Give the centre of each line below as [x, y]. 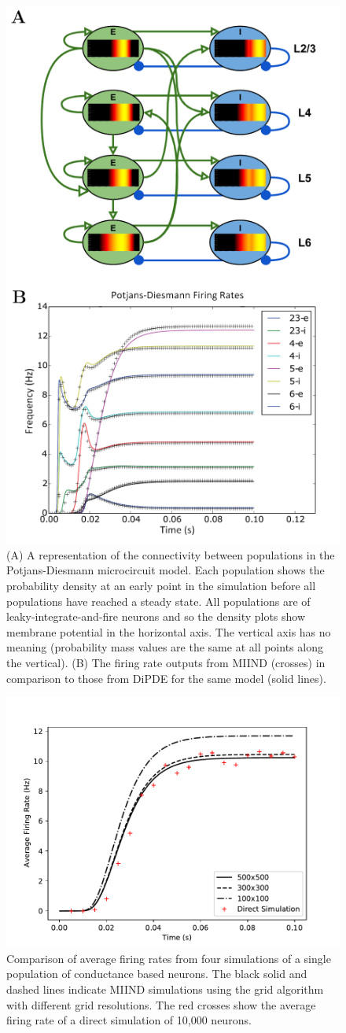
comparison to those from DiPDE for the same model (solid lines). [166, 678]
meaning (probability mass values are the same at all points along [165, 647]
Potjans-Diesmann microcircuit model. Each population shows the [166, 570]
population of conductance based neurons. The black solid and [157, 974]
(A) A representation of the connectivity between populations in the [171, 554]
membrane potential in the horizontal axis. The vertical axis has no [169, 631]
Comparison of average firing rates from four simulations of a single [169, 958]
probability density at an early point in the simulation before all [161, 585]
